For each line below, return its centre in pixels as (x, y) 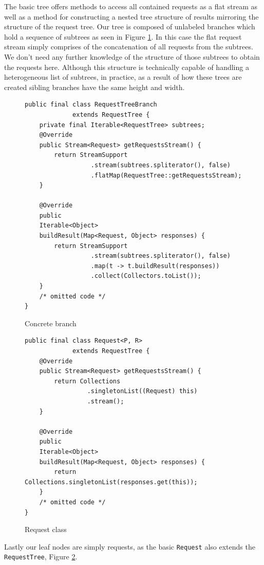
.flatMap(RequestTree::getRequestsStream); (166, 175)
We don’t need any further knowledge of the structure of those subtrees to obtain (132, 56)
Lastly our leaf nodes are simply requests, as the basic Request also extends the (130, 546)
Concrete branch (51, 323)
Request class (46, 529)
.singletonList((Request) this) (142, 391)
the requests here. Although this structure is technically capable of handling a (127, 67)
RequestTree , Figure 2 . (41, 557)
